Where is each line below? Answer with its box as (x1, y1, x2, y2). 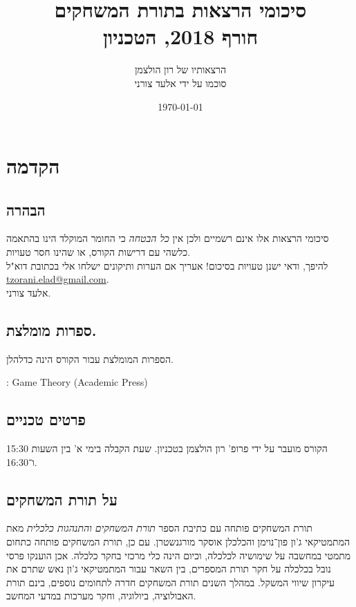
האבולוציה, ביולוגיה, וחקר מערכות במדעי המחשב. (6, 588, 196, 603)
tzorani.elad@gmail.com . (6, 272, 109, 286)
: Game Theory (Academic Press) (6, 375, 148, 389)
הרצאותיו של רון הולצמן (135, 62, 226, 77)
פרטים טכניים (6, 409, 86, 430)
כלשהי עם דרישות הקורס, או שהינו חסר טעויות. (6, 245, 191, 259)
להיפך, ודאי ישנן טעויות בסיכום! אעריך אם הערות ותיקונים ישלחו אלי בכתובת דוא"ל (6, 258, 328, 272)
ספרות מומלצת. (6, 319, 97, 340)
